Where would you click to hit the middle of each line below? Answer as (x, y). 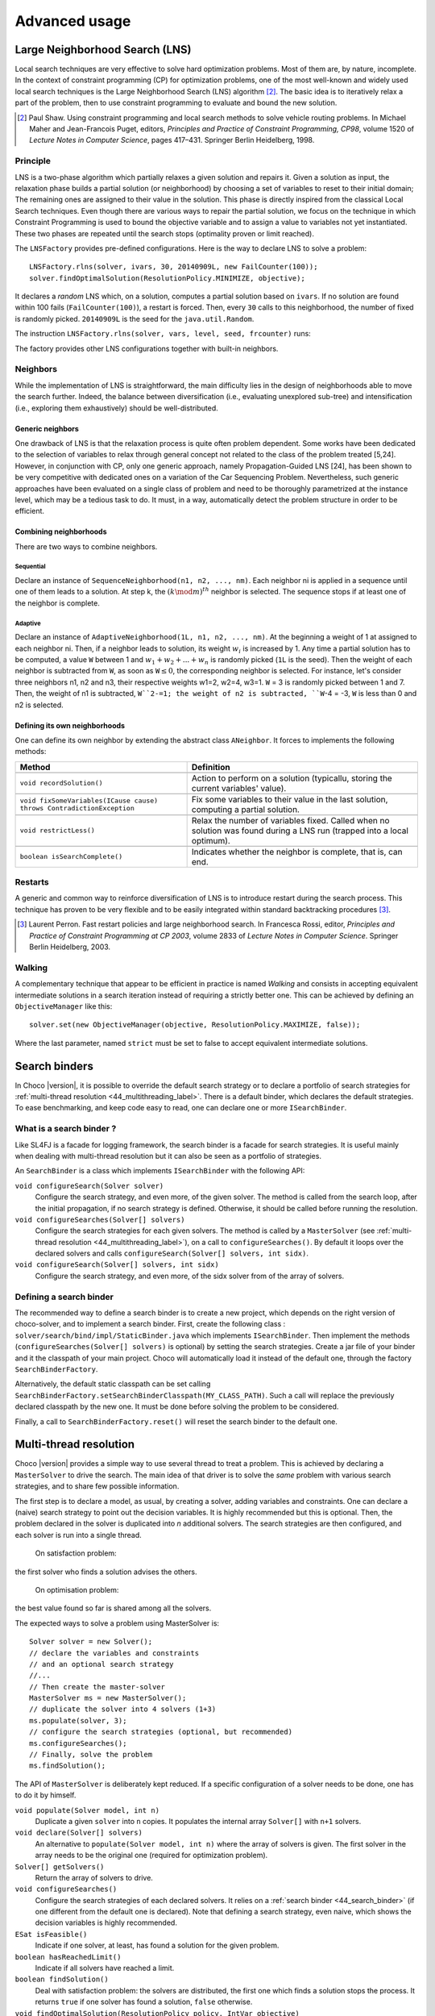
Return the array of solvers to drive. (94, 1877)
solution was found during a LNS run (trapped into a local (300, 831)
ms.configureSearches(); (78, 1743)
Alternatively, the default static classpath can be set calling (113, 1384)
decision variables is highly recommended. (106, 1922)
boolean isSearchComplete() (71, 857)
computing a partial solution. (245, 809)
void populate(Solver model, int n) (87, 1810)
